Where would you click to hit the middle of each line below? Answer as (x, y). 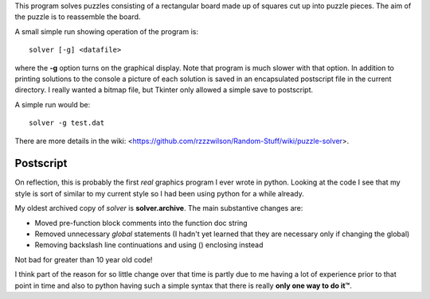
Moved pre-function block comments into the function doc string (141, 223)
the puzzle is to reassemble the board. (78, 17)
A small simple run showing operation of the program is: (107, 31)
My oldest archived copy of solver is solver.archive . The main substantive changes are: (159, 208)
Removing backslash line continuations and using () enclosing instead (149, 245)
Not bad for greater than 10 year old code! (84, 259)
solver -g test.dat (67, 123)
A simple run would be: (53, 104)
